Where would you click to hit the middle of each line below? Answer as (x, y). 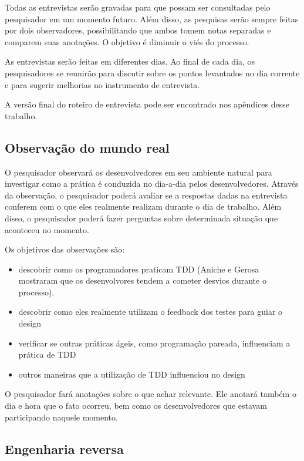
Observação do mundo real (87, 147)
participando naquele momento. (61, 417)
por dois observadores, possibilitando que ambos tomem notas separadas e (138, 30)
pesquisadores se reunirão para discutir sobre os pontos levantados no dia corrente (152, 73)
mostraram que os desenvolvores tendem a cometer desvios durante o (142, 280)
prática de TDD (47, 354)
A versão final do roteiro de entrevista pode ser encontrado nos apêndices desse (147, 104)
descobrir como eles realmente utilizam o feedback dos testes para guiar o (151, 312)
